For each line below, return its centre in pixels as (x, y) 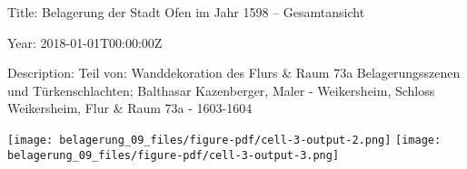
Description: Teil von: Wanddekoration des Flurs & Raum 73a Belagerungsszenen (234, 73)
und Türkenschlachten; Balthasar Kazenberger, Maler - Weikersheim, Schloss (221, 90)
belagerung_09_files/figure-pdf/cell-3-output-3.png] (174, 155)
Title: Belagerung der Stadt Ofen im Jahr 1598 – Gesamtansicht (186, 12)
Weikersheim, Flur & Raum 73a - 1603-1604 (130, 108)
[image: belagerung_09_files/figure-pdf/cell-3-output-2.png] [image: (224, 140)
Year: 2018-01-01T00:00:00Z (85, 42)
